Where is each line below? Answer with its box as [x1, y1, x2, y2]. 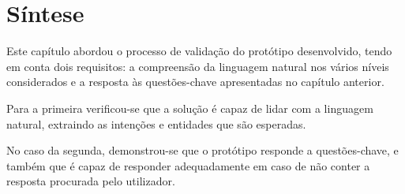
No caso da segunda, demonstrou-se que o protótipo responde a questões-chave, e [6, 142, 399, 159]
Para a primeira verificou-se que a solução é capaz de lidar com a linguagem [6, 99, 373, 116]
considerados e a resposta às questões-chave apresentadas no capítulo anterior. [6, 73, 384, 90]
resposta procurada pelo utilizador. [6, 173, 175, 189]
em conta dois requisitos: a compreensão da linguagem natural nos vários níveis [6, 58, 389, 74]
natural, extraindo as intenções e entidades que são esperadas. [6, 115, 306, 132]
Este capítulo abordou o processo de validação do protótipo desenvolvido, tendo [6, 43, 392, 59]
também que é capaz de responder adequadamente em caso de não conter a [6, 157, 370, 173]
